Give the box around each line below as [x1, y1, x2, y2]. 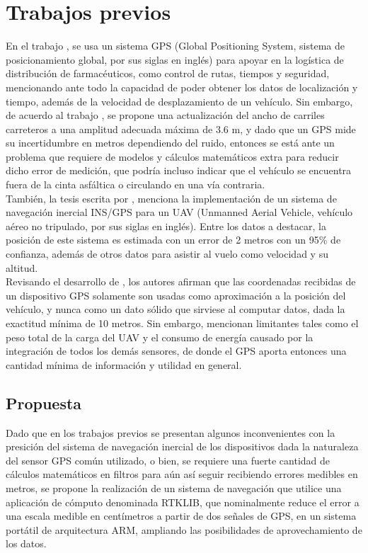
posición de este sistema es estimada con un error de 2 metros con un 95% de [6, 232, 341, 247]
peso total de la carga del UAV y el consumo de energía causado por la [6, 329, 314, 344]
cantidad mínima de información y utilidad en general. [6, 357, 242, 372]
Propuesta [6, 392, 82, 414]
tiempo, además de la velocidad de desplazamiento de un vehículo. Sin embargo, [6, 93, 353, 108]
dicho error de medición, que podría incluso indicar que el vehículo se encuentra [6, 163, 352, 178]
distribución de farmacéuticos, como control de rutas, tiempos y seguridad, [6, 66, 330, 81]
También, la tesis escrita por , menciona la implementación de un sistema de [6, 190, 337, 205]
